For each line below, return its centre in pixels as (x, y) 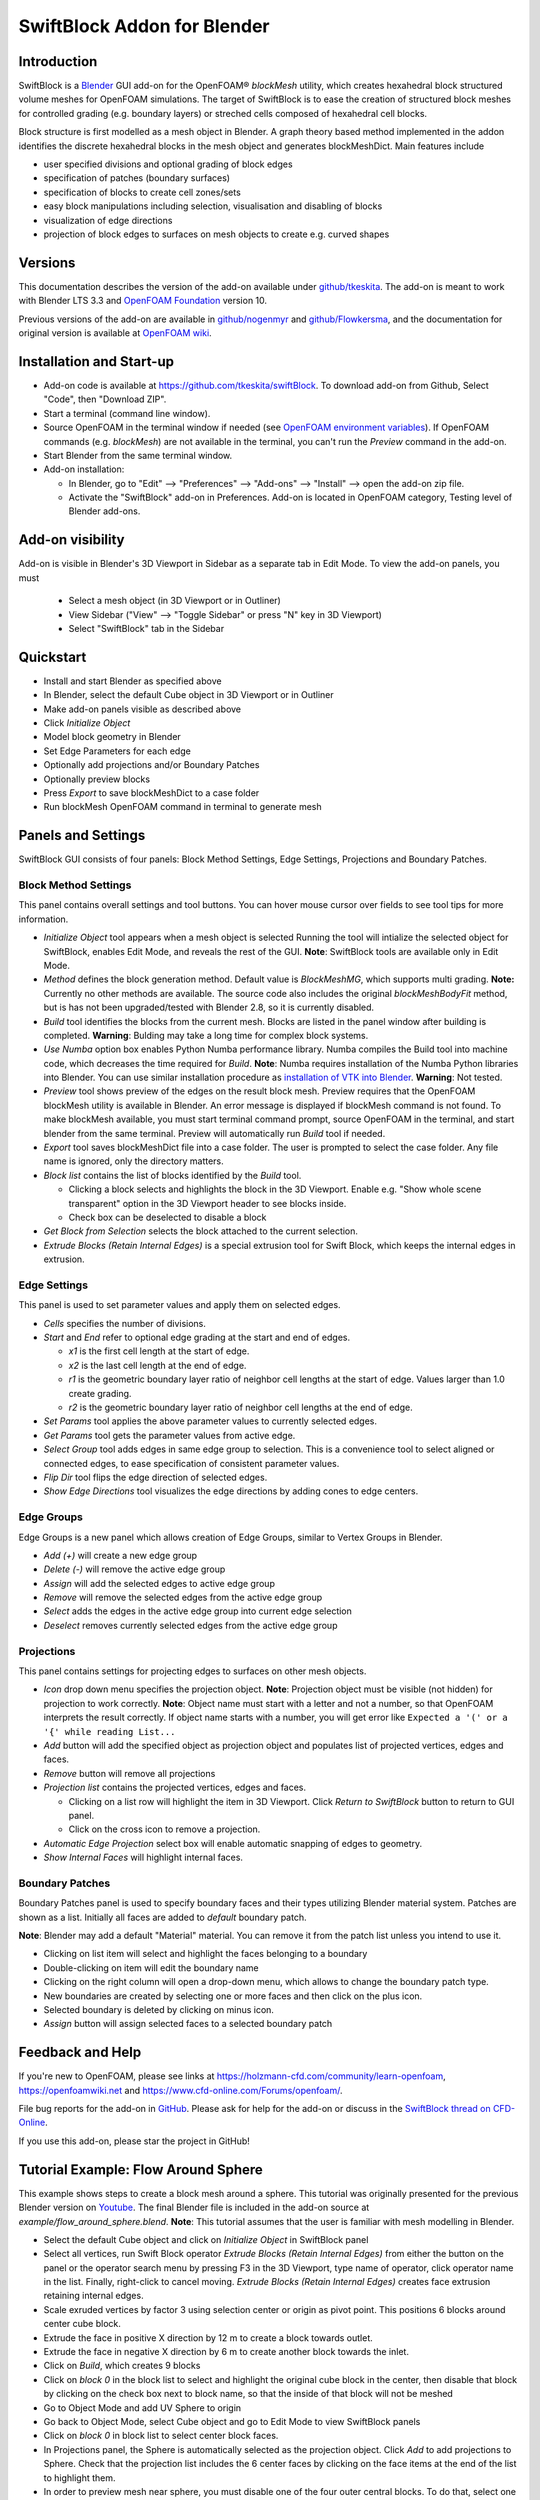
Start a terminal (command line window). (127, 413)
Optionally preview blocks (96, 779)
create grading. (100, 1393)
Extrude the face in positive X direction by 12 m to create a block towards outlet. (208, 2337)
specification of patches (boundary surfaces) (136, 178)
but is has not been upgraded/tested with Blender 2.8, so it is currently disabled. (209, 1007)
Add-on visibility (71, 540)
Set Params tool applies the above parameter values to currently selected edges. (210, 1421)
